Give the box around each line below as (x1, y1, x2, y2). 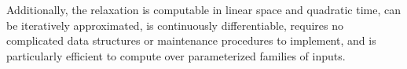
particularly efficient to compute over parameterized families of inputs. (6, 47, 346, 64)
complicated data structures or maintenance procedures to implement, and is (6, 32, 376, 49)
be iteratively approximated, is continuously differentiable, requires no (6, 16, 344, 33)
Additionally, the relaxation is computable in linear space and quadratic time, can (6, 2, 401, 17)
